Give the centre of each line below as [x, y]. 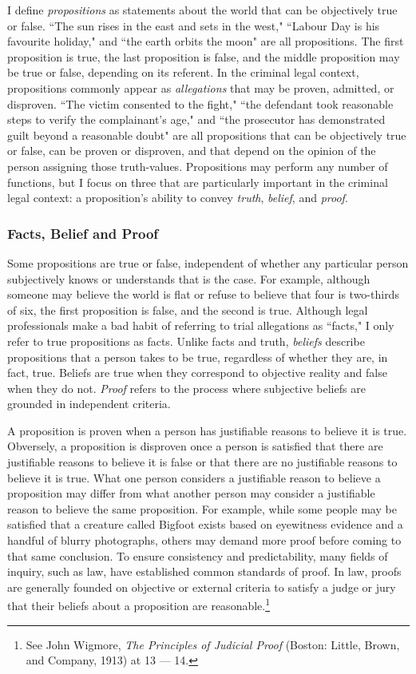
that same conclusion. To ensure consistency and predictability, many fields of [198, 555]
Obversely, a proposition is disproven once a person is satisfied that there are [195, 446]
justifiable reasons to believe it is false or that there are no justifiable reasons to [202, 462]
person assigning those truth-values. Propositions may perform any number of [198, 166]
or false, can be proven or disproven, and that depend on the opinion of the [192, 151]
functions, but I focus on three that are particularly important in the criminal [198, 182]
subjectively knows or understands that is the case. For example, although [189, 278]
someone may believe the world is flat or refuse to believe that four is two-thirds [203, 294]
